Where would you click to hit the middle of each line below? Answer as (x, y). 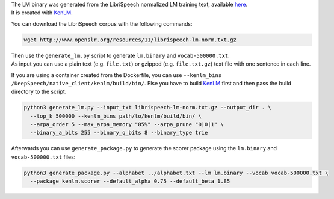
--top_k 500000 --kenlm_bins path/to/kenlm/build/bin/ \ (116, 116)
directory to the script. (39, 92)
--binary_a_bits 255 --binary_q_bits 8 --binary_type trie (119, 133)
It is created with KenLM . (42, 13)
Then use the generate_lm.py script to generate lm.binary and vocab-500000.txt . (120, 55)
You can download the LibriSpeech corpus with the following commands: (102, 23)
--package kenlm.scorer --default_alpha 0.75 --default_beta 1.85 (130, 181)
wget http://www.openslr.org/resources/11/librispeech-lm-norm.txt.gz (130, 40)
